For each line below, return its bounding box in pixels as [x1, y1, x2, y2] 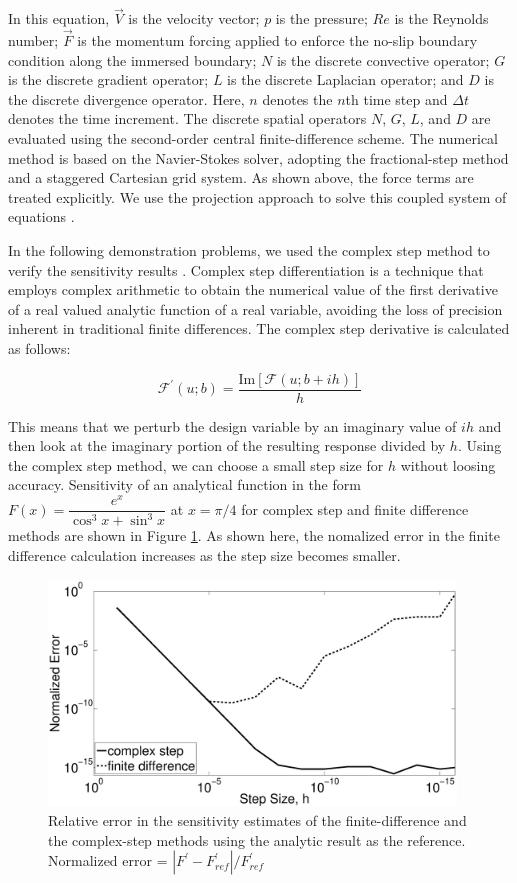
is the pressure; [275, 8, 368, 29]
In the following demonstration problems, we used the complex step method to [8, 239, 490, 260]
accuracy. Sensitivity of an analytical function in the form [8, 474, 361, 495]
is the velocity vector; [128, 8, 260, 29]
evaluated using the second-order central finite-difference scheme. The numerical [8, 128, 498, 148]
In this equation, [8, 8, 110, 29]
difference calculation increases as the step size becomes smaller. [8, 545, 401, 566]
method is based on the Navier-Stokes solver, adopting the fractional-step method [8, 147, 509, 168]
